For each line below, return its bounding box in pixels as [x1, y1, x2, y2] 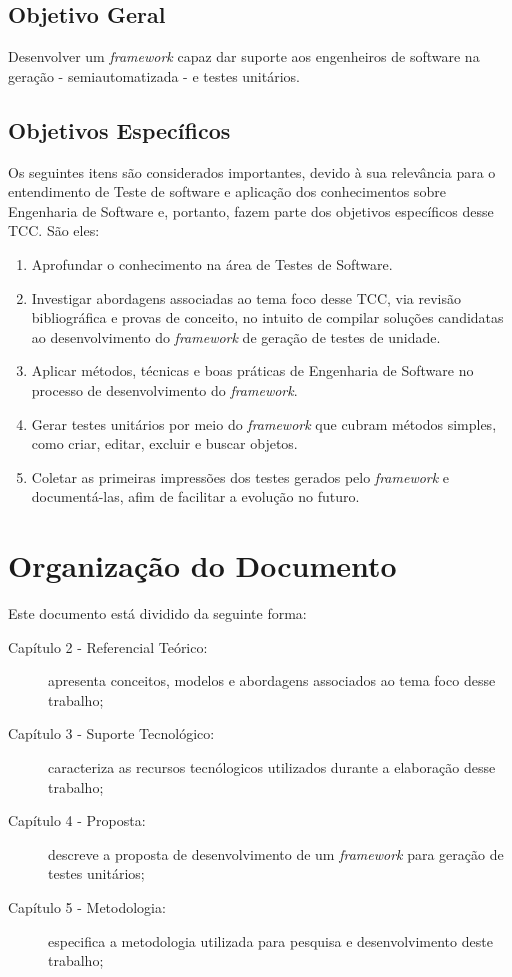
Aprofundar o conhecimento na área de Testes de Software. [31, 253, 393, 274]
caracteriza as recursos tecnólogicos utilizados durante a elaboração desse [48, 757, 496, 777]
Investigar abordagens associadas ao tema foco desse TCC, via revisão [31, 287, 462, 308]
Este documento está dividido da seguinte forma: [8, 603, 307, 624]
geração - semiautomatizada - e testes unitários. [8, 65, 300, 86]
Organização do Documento [8, 545, 397, 586]
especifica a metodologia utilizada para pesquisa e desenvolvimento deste [48, 930, 493, 951]
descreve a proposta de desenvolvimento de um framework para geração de [48, 843, 504, 864]
